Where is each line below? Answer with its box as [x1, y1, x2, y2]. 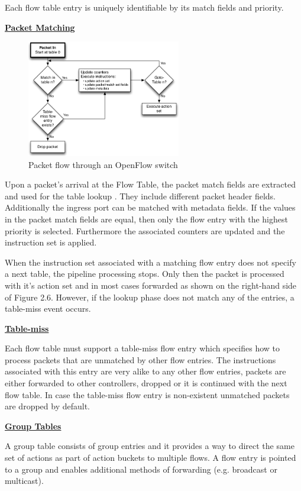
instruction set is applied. [5, 236, 97, 248]
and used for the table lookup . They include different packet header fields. [5, 189, 276, 202]
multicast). [5, 474, 44, 487]
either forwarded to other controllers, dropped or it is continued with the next [5, 377, 287, 389]
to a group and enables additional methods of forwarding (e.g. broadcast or [5, 463, 277, 475]
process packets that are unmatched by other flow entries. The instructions [5, 353, 276, 366]
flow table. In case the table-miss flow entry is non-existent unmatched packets [5, 388, 290, 400]
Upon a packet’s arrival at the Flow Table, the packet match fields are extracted [5, 178, 296, 190]
